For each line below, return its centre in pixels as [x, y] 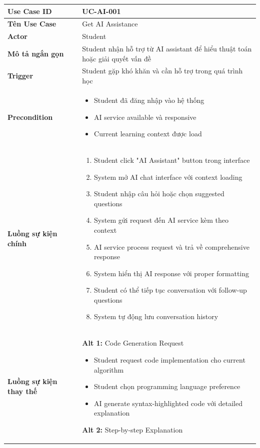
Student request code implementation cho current [170, 359]
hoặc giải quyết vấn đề [116, 58]
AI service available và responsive [145, 117]
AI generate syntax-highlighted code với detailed [168, 403]
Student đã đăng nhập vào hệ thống [149, 100]
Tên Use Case [32, 24]
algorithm [109, 369]
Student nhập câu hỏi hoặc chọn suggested [159, 194]
